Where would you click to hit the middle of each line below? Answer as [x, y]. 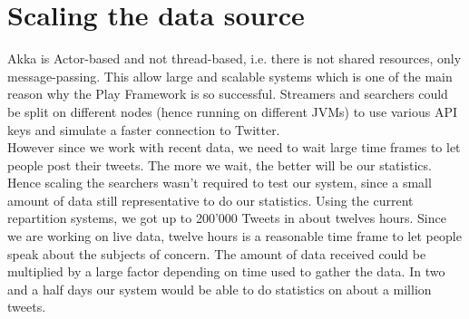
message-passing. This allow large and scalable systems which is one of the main [230, 76]
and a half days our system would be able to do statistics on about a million [220, 289]
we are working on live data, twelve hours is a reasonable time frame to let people [234, 236]
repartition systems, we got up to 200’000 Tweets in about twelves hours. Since [227, 218]
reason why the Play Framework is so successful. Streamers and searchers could [228, 94]
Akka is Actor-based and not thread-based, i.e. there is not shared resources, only [234, 58]
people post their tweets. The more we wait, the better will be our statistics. [220, 164]
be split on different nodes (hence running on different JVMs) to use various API [232, 111]
